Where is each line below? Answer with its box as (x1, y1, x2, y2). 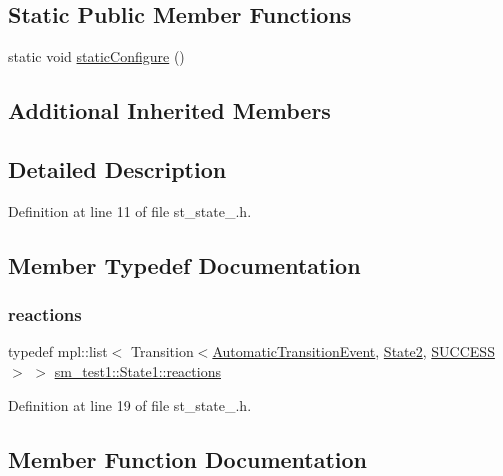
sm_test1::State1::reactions (54, 360, 221, 381)
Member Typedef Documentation (8, 249, 361, 280)
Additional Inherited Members (8, 95, 331, 126)
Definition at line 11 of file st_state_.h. (8, 200, 252, 221)
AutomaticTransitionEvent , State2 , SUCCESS (212, 341, 495, 362)
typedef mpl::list (8, 341, 108, 362)
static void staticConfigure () (8, 46, 185, 67)
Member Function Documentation (8, 443, 368, 474)
